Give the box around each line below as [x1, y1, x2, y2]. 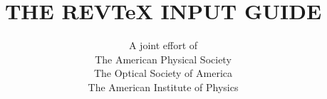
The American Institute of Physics [88, 79, 239, 94]
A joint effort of [128, 38, 198, 53]
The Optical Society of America [93, 66, 233, 80]
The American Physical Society [95, 51, 232, 66]
